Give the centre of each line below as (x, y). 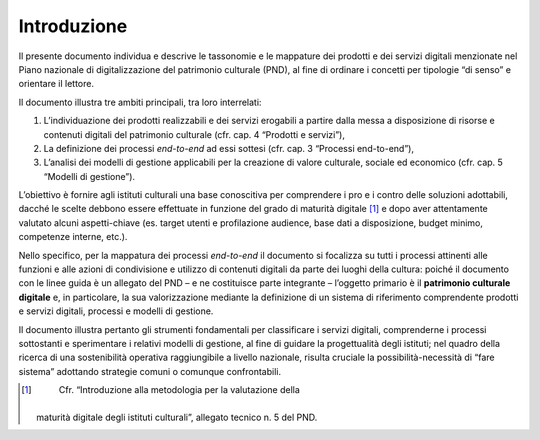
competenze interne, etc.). (73, 237)
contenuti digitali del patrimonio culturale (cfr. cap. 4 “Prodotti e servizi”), (194, 134)
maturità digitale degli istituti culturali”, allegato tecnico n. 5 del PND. (177, 417)
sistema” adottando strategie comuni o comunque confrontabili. (150, 371)
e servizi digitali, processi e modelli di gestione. (116, 311)
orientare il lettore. (56, 84)
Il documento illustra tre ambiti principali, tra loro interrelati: (140, 102)
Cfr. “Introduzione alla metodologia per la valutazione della (179, 390)
